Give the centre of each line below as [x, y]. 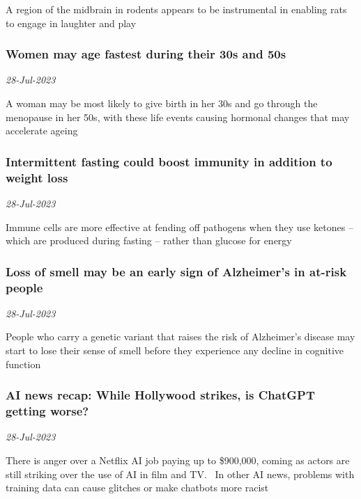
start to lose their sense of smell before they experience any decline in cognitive [175, 350]
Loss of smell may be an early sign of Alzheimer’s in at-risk [176, 271]
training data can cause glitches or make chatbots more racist [137, 488]
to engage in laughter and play [71, 23]
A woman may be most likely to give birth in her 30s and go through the [162, 103]
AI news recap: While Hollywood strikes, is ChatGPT [160, 395]
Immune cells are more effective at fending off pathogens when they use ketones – [179, 227]
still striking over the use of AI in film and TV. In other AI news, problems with [180, 474]
